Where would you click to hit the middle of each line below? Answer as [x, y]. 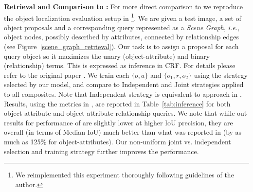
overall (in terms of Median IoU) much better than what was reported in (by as [123, 132]
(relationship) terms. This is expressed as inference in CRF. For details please [120, 65]
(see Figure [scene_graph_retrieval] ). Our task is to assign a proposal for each [121, 46]
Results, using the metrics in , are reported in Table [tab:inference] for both [117, 103]
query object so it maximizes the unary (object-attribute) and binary [107, 56]
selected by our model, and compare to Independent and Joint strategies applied [124, 84]
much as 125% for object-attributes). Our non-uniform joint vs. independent [117, 141]
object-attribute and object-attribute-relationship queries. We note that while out [126, 113]
